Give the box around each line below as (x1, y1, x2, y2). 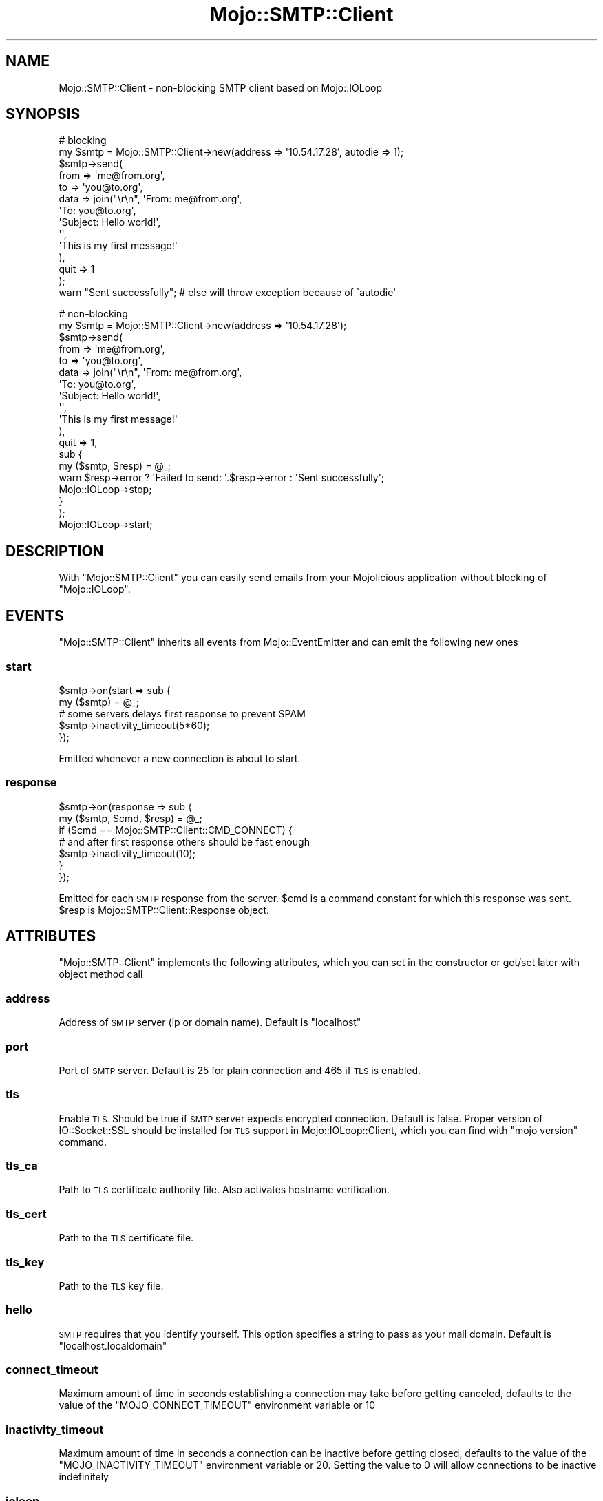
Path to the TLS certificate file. (59, 1232, 194, 1244)
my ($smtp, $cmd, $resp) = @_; (59, 812, 202, 824)
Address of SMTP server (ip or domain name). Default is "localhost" (59, 1016, 361, 1029)
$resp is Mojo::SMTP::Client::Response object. (59, 903, 270, 916)
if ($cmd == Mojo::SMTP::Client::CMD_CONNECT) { (59, 823, 293, 836)
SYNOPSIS (6, 105, 81, 123)
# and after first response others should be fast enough (59, 835, 310, 848)
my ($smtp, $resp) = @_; (59, 460, 171, 472)
